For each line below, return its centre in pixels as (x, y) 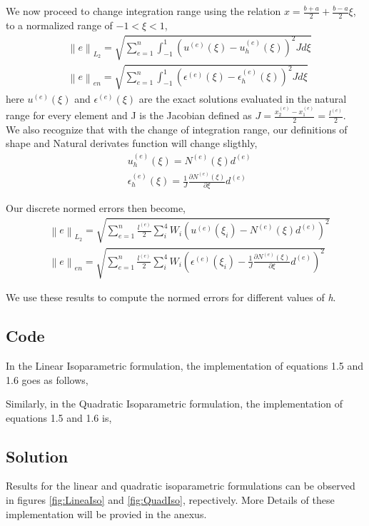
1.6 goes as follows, (47, 379)
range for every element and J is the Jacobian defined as (129, 115)
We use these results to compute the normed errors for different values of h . (171, 297)
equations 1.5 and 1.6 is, (59, 417)
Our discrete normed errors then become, (96, 208)
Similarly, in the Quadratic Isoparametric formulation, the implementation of (175, 404)
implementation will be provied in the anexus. (106, 514)
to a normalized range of (59, 25)
